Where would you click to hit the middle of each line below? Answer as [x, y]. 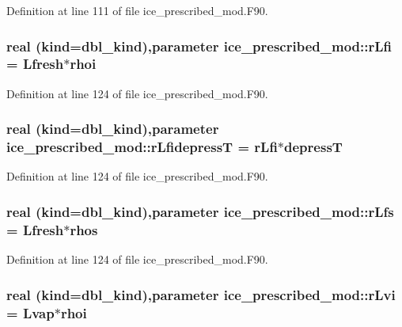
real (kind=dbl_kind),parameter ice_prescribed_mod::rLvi [201, 294]
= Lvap [30, 312]
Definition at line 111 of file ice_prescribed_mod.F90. [137, 10]
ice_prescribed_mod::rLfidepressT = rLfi [142, 147]
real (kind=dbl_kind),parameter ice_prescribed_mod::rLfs [200, 211]
